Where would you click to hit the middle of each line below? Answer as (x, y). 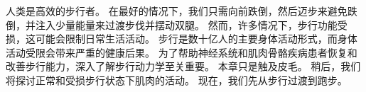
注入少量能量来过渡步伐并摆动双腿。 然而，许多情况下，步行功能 (186, 24)
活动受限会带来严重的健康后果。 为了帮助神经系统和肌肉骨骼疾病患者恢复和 (182, 52)
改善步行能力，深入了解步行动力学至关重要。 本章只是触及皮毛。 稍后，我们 (183, 66)
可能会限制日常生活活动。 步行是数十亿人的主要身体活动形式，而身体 (196, 39)
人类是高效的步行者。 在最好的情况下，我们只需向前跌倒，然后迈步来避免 (177, 11)
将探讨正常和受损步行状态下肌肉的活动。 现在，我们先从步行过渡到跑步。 (177, 80)
